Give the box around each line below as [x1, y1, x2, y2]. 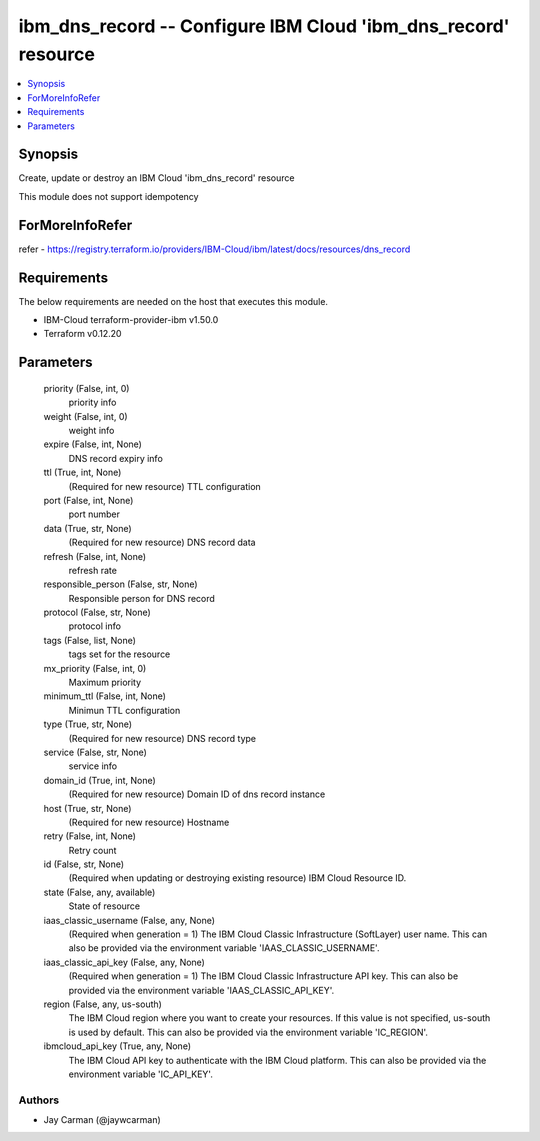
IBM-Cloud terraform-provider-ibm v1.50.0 [43, 314, 219, 326]
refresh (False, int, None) [43, 550, 147, 562]
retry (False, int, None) [43, 830, 137, 842]
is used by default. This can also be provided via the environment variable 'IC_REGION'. [68, 1026, 429, 1038]
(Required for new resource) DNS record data [68, 536, 256, 549]
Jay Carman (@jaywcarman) [43, 1114, 162, 1126]
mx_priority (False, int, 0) [43, 662, 147, 674]
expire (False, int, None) [43, 438, 142, 450]
